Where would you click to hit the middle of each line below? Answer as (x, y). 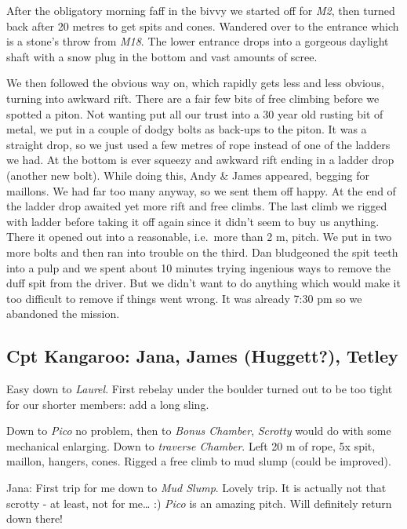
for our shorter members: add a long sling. (108, 404)
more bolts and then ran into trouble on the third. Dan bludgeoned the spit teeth (202, 252)
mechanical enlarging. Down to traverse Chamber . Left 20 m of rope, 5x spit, (191, 445)
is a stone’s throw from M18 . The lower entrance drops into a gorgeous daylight (198, 41)
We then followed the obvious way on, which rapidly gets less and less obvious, (196, 83)
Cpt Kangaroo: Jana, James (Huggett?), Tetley (202, 356)
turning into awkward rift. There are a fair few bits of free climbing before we (193, 98)
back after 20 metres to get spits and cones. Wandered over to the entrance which (203, 26)
